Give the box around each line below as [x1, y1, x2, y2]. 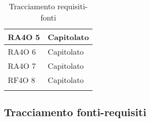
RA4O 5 [8, 31, 40, 42]
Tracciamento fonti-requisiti [4, 104, 147, 120]
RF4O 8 [8, 74, 36, 85]
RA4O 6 [8, 46, 36, 57]
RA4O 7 [8, 60, 36, 71]
